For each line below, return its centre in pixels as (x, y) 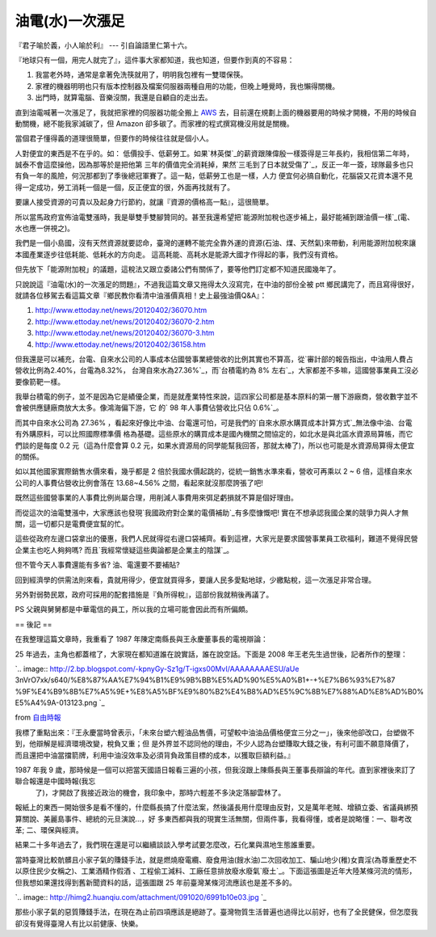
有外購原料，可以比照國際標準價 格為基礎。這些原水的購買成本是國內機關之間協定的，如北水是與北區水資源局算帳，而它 (214, 434)
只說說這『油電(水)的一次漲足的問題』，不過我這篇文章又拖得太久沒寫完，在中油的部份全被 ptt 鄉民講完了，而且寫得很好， (217, 284)
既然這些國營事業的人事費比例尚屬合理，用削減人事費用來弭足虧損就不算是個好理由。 (156, 498)
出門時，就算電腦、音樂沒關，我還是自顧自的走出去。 (124, 98)
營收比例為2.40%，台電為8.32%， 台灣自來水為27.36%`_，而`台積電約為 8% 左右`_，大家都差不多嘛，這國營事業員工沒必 (217, 370)
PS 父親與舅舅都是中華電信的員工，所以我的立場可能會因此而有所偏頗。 (134, 610)
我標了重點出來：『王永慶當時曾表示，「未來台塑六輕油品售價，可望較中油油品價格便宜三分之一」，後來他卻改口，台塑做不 (215, 732)
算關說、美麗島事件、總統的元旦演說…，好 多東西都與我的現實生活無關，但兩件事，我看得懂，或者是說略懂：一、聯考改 (214, 819)
